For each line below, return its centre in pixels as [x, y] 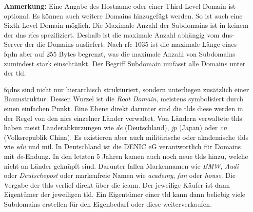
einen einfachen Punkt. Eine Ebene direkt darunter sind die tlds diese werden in [124, 108]
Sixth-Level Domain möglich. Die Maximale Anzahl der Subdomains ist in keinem [126, 25]
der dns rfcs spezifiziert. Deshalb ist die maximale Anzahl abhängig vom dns [118, 34]
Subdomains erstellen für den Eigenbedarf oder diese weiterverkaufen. [108, 203]
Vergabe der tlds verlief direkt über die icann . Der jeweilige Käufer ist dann [117, 184]
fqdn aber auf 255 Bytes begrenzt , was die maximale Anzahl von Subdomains [120, 53]
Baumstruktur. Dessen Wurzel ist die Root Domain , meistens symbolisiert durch [124, 99]
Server [13, 44]
